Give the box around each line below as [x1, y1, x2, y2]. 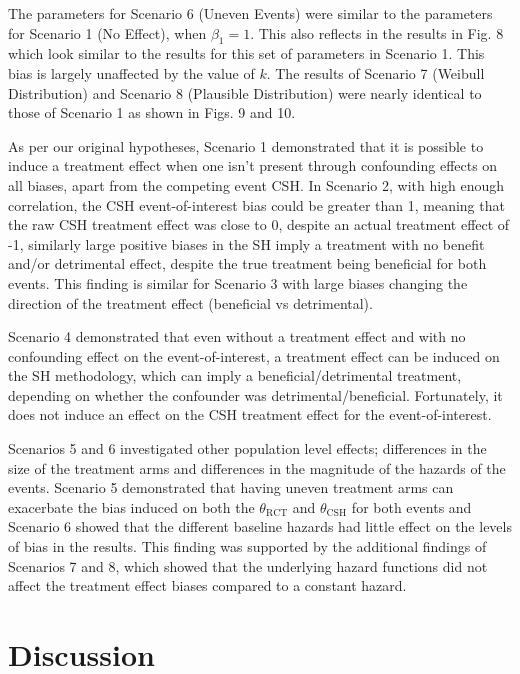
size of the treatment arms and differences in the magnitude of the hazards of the [8, 457, 506, 478]
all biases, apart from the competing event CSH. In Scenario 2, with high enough [8, 174, 505, 195]
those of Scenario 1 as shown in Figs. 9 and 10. [8, 102, 296, 123]
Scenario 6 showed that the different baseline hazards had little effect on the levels [8, 516, 512, 537]
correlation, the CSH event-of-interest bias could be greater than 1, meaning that [8, 194, 505, 215]
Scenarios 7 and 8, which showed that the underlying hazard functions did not [8, 555, 488, 576]
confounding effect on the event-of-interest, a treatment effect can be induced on [8, 345, 500, 366]
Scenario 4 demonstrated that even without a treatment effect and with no [8, 326, 466, 347]
